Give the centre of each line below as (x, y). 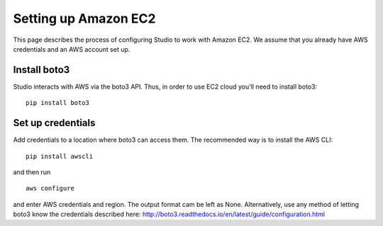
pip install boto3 (58, 103)
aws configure (50, 188)
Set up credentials (54, 123)
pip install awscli (60, 156)
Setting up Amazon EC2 (84, 18)
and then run (32, 172)
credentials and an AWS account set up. (72, 49)
